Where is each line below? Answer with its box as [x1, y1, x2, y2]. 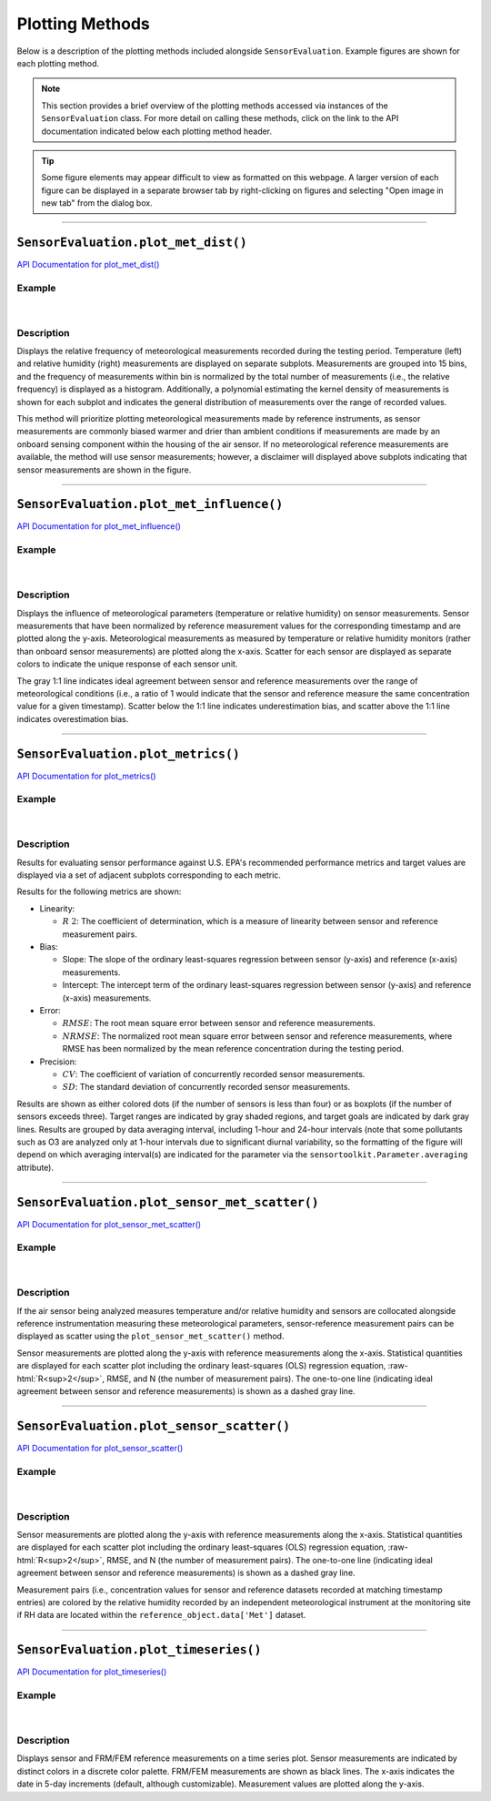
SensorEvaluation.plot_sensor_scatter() [16, 1419, 291, 1433]
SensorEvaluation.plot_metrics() [16, 747, 240, 761]
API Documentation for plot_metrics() [16, 770, 156, 781]
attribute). [16, 1162, 55, 1173]
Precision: [39, 1056, 77, 1067]
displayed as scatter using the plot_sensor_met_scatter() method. [16, 1330, 285, 1342]
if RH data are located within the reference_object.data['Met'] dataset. [16, 1610, 306, 1621]
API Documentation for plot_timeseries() [16, 1666, 167, 1677]
